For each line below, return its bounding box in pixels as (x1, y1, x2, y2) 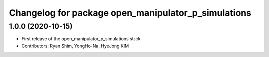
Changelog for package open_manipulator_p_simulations (9, 7, 252, 18)
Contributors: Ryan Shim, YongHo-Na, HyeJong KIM (21, 43, 129, 49)
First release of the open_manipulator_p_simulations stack (21, 36, 141, 42)
